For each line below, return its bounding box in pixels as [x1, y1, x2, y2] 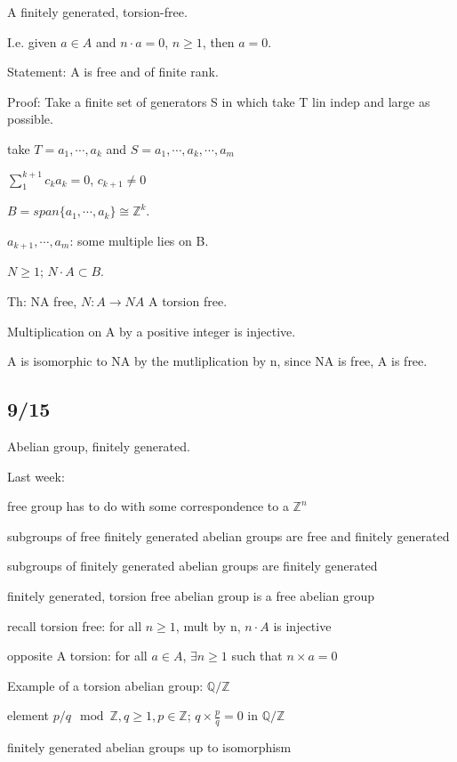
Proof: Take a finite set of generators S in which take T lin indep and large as [7, 92, 430, 110]
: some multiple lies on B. [69, 231, 209, 249]
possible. [7, 109, 53, 128]
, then [202, 32, 235, 51]
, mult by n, [175, 616, 241, 635]
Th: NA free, [7, 292, 77, 310]
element [7, 706, 50, 725]
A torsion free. [148, 292, 228, 310]
